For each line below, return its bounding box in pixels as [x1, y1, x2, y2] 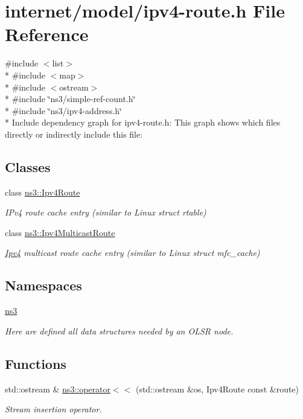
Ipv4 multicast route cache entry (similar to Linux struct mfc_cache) [5, 246, 260, 259]
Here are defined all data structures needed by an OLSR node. [5, 324, 234, 337]
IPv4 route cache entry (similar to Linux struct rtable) [5, 206, 206, 219]
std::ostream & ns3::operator [5, 382, 110, 395]
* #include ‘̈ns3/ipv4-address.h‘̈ [5, 104, 122, 117]
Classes [5, 157, 51, 176]
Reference [5, 22, 89, 46]
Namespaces [5, 276, 82, 295]
